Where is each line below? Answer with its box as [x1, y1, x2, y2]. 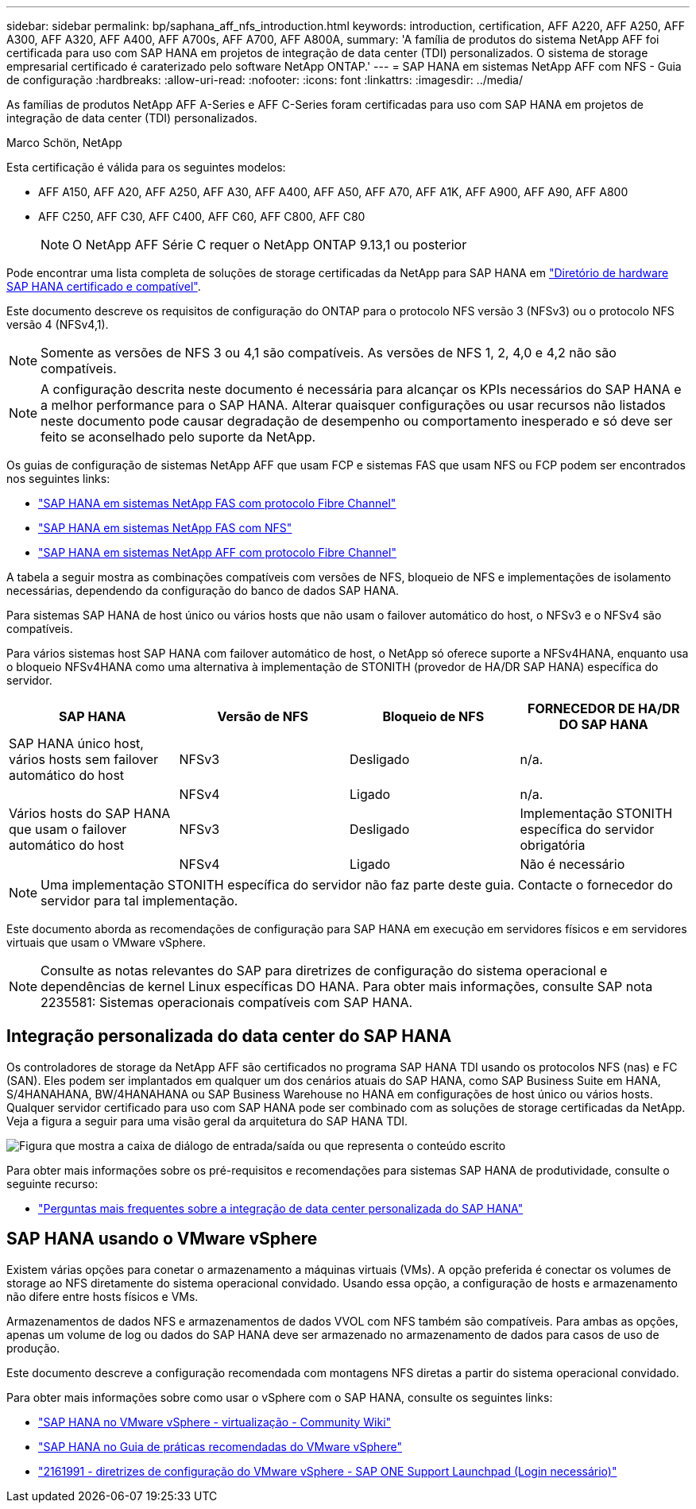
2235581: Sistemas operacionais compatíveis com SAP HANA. [41, 994, 413, 1010]
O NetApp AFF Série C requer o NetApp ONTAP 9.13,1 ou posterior [72, 237, 467, 253]
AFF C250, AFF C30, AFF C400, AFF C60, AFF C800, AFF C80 [38, 210, 365, 223]
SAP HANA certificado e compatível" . [6, 280, 201, 293]
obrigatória [520, 837, 586, 853]
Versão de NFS [217, 708, 308, 724]
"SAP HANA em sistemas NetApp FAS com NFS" [38, 521, 292, 535]
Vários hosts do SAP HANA [9, 805, 171, 821]
